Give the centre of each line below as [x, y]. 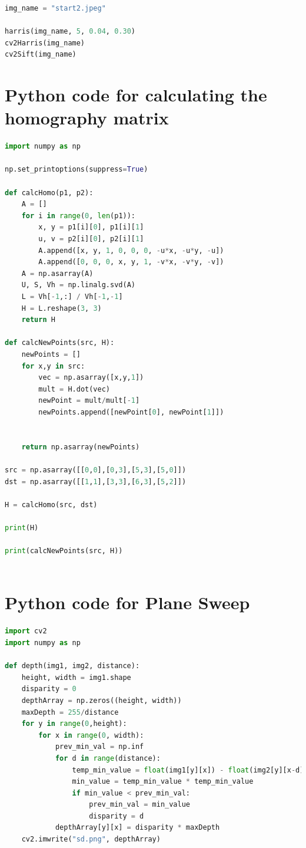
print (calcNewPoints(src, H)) [64, 551]
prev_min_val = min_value [140, 805]
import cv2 [26, 631]
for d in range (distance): [108, 758]
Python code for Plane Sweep [127, 602]
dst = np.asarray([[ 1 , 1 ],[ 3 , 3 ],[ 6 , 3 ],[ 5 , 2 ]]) [96, 481]
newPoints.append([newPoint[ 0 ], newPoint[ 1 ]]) [131, 412]
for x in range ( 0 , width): [91, 735]
